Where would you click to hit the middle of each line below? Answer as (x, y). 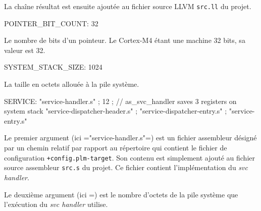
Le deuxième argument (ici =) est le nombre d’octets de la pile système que (121, 194)
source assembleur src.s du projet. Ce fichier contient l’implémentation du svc (126, 167)
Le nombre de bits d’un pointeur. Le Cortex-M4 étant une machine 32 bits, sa (125, 40)
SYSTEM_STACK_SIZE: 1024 (53, 67)
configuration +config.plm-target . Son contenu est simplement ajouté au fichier (129, 157)
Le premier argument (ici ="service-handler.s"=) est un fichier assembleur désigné (130, 138)
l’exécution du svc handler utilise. (56, 204)
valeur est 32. (25, 50)
